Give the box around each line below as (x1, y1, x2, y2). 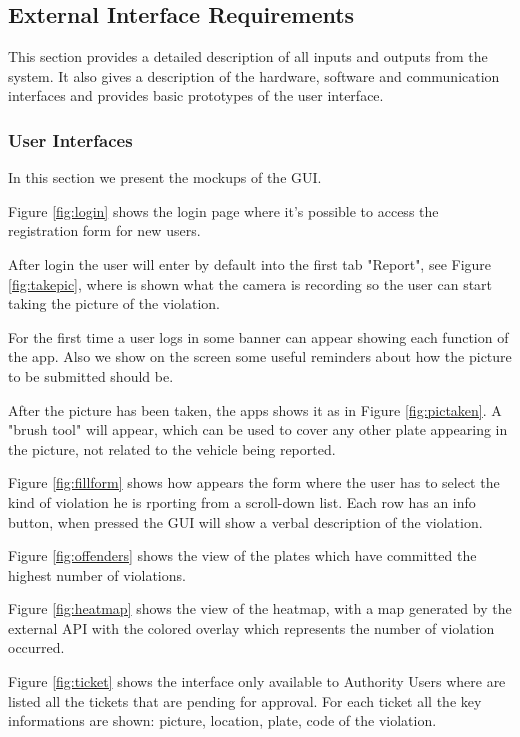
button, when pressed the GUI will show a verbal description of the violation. (8, 511, 483, 532)
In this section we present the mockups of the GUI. (8, 167, 322, 188)
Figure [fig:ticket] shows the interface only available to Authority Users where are (8, 671, 506, 692)
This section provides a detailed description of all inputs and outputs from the (8, 46, 488, 67)
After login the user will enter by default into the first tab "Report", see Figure (8, 253, 492, 274)
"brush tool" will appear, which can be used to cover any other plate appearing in (8, 419, 508, 440)
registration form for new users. (8, 220, 201, 241)
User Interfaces (8, 127, 133, 152)
